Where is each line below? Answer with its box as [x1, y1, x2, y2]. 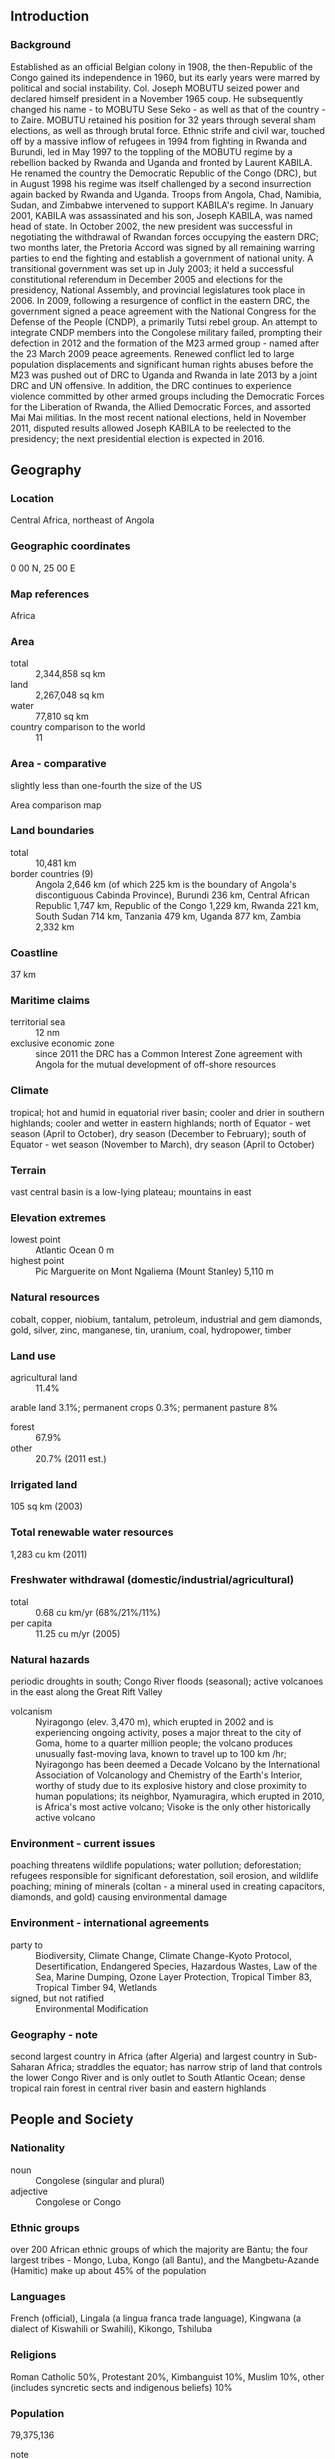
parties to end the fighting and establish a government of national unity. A [10, 252, 314, 264]
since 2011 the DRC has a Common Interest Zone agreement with [35, 1048, 303, 1060]
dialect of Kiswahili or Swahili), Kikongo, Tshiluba [10, 2323, 213, 2335]
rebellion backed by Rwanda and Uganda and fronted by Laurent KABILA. [10, 156, 313, 168]
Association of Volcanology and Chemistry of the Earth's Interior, [35, 1769, 303, 1781]
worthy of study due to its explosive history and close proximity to [35, 1780, 307, 1792]
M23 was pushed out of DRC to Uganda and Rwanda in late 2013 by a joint [10, 369, 318, 381]
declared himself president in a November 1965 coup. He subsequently [10, 92, 303, 104]
